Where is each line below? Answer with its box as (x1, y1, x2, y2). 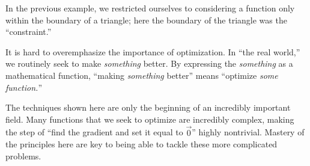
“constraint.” (5, 25, 52, 38)
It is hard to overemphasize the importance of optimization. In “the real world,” (5, 45, 300, 58)
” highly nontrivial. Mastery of (192, 126, 305, 138)
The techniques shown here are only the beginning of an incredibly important (5, 101, 291, 114)
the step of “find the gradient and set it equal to (5, 126, 183, 138)
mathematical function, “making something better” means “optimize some (5, 69, 278, 81)
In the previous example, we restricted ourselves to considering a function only (5, 2, 295, 14)
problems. (5, 149, 41, 162)
